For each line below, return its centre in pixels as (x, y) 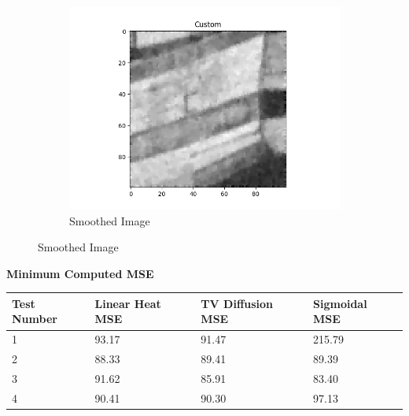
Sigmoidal (340, 303)
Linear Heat (128, 303)
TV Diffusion (237, 303)
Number (35, 319)
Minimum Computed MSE (80, 273)
